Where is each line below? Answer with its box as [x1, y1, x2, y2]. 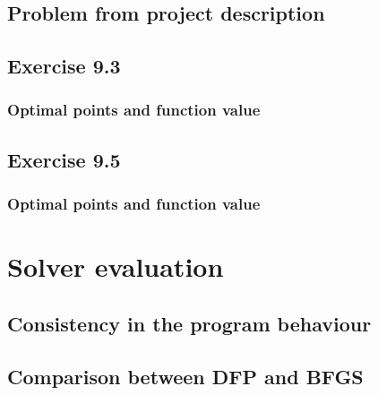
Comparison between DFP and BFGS [7, 362, 364, 390]
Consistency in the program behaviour [7, 309, 372, 337]
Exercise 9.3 [7, 52, 121, 80]
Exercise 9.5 [7, 145, 121, 173]
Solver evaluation [7, 248, 224, 285]
